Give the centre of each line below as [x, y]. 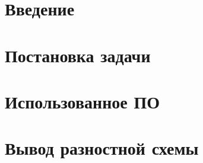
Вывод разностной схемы [102, 148]
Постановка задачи [78, 55]
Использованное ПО [82, 101]
